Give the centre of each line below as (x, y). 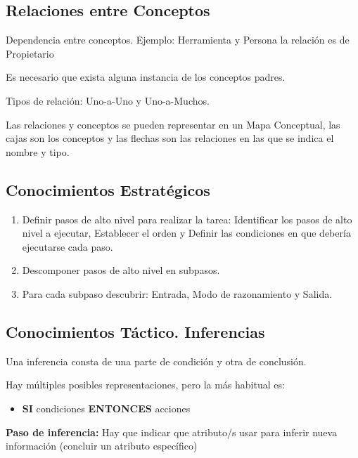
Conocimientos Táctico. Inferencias (135, 331)
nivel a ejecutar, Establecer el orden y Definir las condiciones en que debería (186, 233)
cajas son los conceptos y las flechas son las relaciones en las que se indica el (170, 138)
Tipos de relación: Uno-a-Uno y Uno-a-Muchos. (108, 100)
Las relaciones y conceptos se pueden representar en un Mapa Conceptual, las (173, 124)
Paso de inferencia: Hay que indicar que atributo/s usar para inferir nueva (172, 432)
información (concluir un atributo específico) (102, 446)
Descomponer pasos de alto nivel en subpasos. (121, 270)
